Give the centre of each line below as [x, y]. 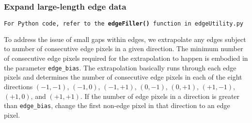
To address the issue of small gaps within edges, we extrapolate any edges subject [125, 39]
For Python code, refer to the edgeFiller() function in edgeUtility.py [124, 24]
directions [18, 86]
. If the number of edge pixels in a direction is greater [160, 96]
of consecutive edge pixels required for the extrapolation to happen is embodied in [126, 58]
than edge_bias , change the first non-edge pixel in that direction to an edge [117, 105]
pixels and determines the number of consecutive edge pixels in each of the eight [123, 77]
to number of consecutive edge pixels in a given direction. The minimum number [124, 48]
